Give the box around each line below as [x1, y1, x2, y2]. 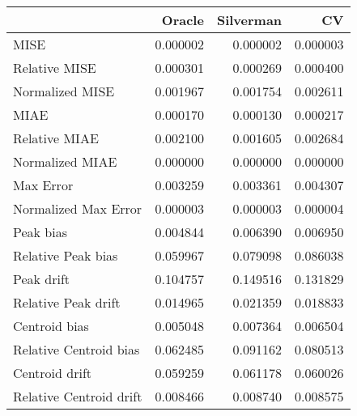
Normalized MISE [13, 82, 115, 100]
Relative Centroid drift [13, 387, 142, 405]
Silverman [216, 11, 283, 29]
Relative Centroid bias [13, 340, 140, 359]
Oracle [161, 11, 204, 29]
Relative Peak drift [13, 293, 121, 312]
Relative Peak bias [13, 246, 118, 265]
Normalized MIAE [13, 152, 117, 171]
